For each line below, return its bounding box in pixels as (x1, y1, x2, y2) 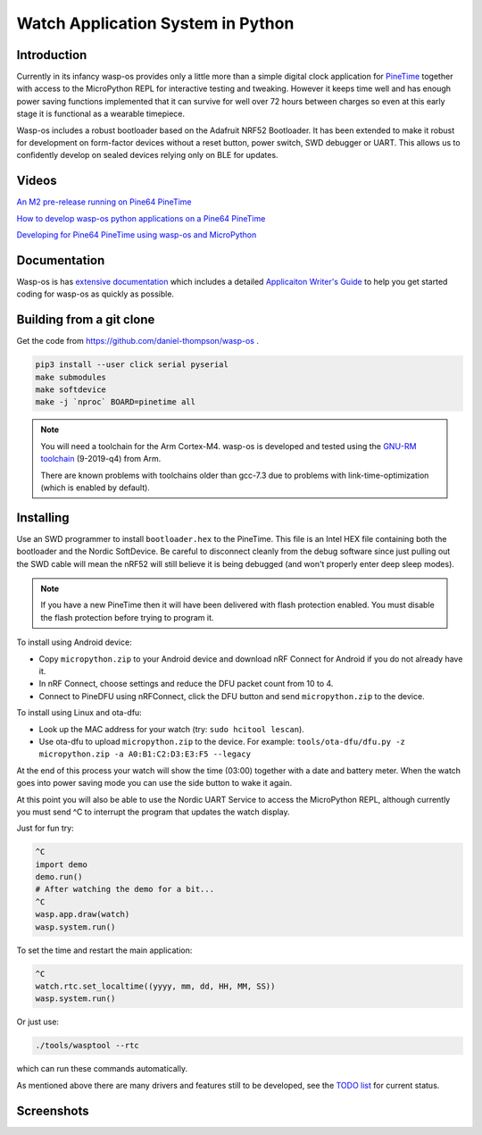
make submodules (35, 371, 107, 382)
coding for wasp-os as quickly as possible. (16, 288, 174, 299)
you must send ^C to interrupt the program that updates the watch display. (16, 806, 290, 817)
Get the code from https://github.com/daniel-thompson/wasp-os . (16, 336, 259, 346)
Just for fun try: (16, 822, 75, 834)
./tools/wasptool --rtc (35, 1040, 140, 1051)
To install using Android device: (16, 637, 133, 647)
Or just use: (16, 1016, 60, 1027)
